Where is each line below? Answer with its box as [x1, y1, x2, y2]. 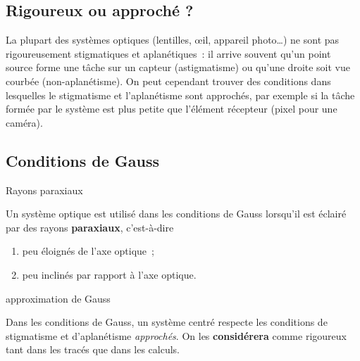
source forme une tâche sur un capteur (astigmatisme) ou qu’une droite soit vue [6, 60, 351, 75]
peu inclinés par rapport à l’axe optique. [22, 267, 197, 281]
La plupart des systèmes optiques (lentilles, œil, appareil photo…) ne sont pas [6, 32, 340, 47]
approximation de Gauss [6, 291, 111, 305]
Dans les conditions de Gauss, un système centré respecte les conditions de [6, 315, 328, 329]
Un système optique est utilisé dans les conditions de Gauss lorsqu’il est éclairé [6, 206, 347, 221]
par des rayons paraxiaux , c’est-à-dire [6, 220, 174, 234]
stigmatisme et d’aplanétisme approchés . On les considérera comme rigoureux [6, 328, 347, 343]
